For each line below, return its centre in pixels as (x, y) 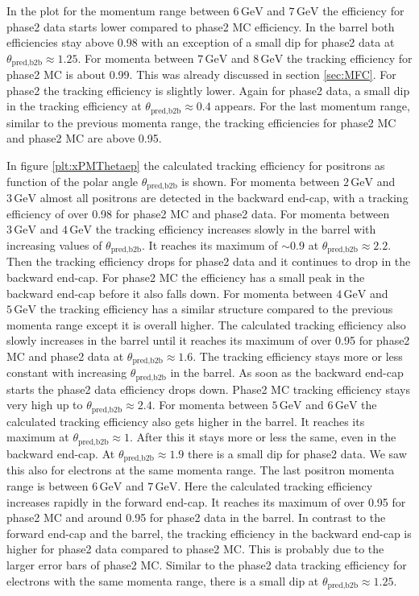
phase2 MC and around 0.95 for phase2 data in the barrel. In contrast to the (196, 517)
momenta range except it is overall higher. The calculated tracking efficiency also (206, 324)
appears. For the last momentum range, (312, 106)
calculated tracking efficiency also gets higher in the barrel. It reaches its (186, 421)
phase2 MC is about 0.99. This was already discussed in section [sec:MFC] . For (201, 74)
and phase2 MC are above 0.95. (84, 138)
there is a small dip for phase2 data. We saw (297, 453)
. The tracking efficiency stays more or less (298, 356)
